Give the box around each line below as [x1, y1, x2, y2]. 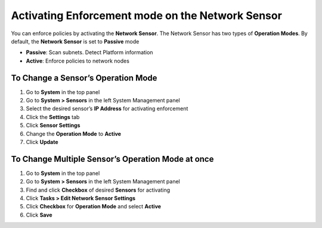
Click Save [26, 211, 53, 218]
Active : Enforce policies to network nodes [26, 57, 129, 64]
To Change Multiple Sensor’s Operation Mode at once [11, 154, 214, 164]
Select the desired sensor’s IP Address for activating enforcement [26, 105, 188, 113]
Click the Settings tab [26, 113, 80, 120]
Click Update [26, 138, 58, 145]
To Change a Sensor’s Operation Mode [11, 73, 157, 83]
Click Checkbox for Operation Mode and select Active [26, 203, 161, 210]
